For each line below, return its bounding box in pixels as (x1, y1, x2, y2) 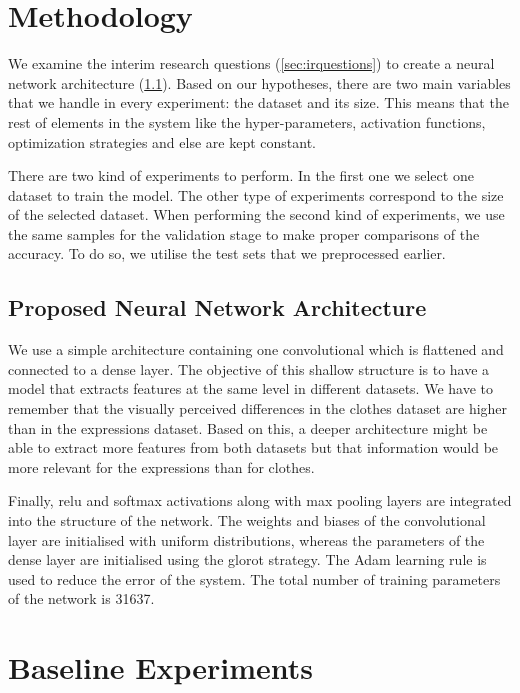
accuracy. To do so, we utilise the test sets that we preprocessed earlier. (8, 243, 446, 264)
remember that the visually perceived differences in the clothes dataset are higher (8, 398, 508, 419)
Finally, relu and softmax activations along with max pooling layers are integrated (8, 490, 512, 511)
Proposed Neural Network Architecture (8, 292, 427, 323)
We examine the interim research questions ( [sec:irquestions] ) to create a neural (8, 53, 495, 74)
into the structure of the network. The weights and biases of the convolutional (8, 510, 486, 531)
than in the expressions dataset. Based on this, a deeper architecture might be (8, 417, 488, 438)
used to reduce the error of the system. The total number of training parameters (8, 568, 501, 589)
